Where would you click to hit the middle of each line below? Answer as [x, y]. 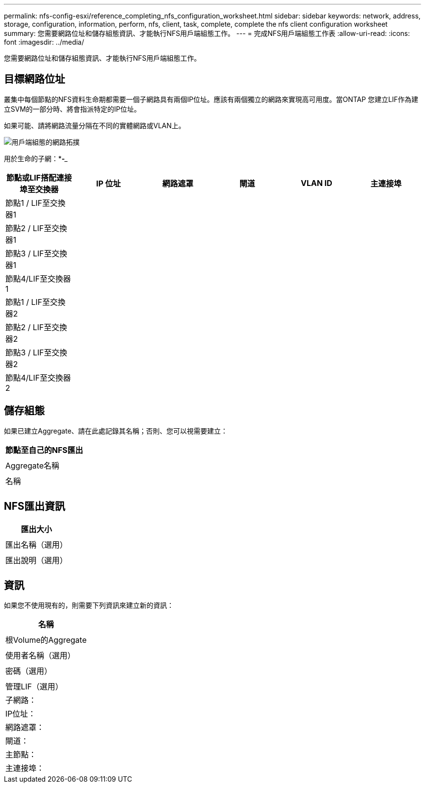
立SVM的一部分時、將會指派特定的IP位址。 [72, 109]
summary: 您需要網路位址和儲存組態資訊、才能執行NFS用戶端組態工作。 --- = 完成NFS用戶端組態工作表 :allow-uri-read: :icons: [207, 33]
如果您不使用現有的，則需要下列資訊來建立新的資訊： [89, 605]
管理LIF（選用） [34, 687]
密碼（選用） [29, 671]
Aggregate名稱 [32, 465]
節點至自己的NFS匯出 [44, 450]
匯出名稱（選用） [37, 544]
